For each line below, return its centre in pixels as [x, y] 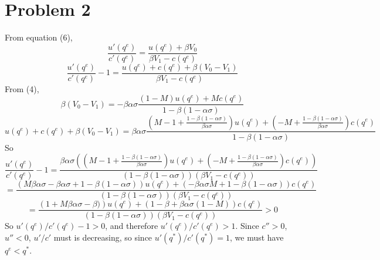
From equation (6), [39, 37]
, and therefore [132, 226]
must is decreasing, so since [103, 237]
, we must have [257, 237]
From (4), [22, 88]
